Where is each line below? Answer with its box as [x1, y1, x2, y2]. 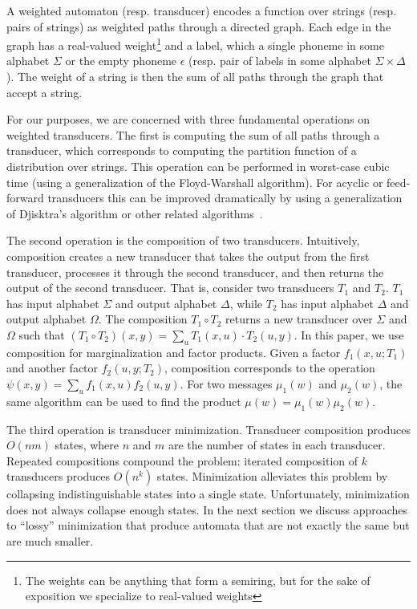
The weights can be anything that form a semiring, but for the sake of [25, 571, 370, 588]
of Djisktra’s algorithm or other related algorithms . [6, 205, 263, 221]
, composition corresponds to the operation [164, 359, 375, 376]
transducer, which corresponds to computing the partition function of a [6, 142, 357, 159]
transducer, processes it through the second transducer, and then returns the [6, 263, 384, 280]
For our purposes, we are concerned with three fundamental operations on [6, 111, 370, 128]
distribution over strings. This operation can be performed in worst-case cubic [6, 158, 390, 174]
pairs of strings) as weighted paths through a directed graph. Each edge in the [6, 18, 391, 35]
